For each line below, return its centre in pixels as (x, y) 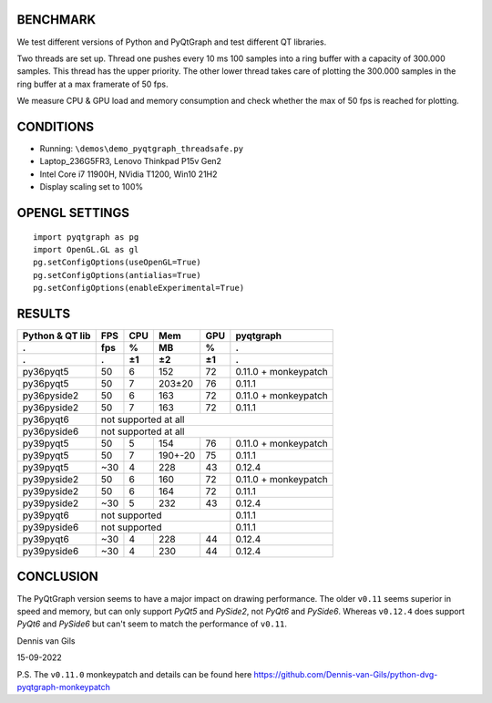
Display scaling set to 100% (92, 187)
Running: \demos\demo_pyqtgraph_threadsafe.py (142, 148)
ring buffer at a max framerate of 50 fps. (92, 84)
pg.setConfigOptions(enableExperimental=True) (139, 288)
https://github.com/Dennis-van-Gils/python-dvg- (346, 674)
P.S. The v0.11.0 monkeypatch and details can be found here (134, 674)
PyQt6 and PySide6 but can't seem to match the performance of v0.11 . (152, 624)
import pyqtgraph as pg (86, 237)
